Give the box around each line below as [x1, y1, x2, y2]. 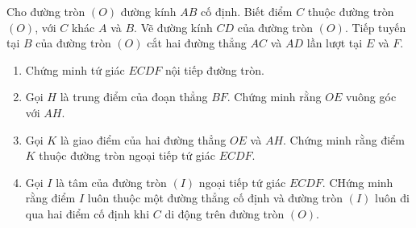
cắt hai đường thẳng [147, 35, 247, 51]
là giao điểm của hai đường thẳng [60, 131, 227, 148]
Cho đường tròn [6, 3, 85, 19]
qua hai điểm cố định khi [25, 205, 150, 222]
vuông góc [345, 88, 397, 105]
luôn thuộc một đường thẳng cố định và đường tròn [87, 189, 343, 206]
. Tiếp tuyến [344, 18, 406, 35]
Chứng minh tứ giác [25, 61, 125, 78]
